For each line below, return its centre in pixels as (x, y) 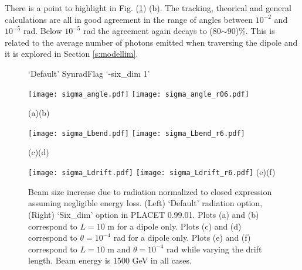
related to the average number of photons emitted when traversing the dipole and (151, 42)
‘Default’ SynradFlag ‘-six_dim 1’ (89, 73)
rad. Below (43, 31)
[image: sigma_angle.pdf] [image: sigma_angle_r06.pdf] (139, 94)
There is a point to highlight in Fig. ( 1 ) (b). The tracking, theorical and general (148, 8)
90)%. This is (251, 31)
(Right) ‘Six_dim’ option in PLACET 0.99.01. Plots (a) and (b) (144, 214)
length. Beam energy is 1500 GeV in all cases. (110, 260)
